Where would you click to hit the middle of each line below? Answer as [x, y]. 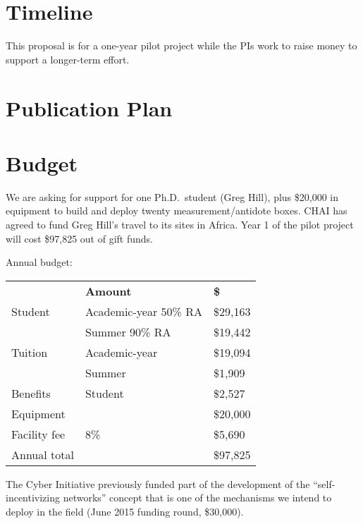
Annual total [43, 454]
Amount [108, 291]
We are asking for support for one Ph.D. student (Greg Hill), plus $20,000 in [172, 196]
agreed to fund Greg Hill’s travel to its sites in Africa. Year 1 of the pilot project [180, 224]
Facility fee [38, 434]
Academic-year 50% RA [143, 311]
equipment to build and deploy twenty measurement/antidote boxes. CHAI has [177, 211]
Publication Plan [89, 108]
